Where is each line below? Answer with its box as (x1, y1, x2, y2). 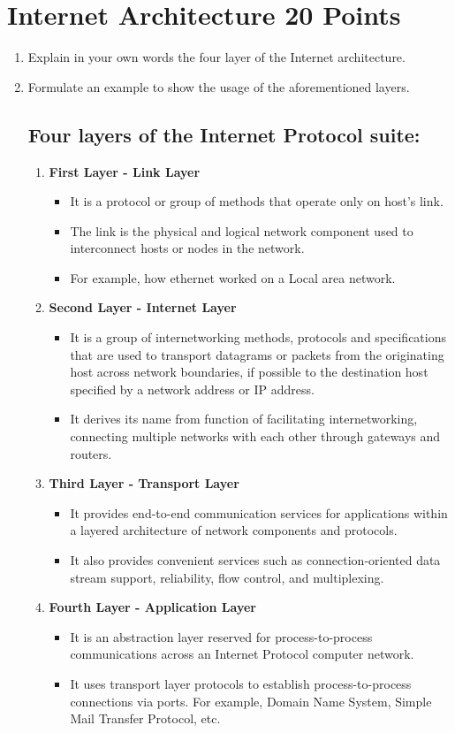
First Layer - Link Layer (49, 162, 201, 180)
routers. (70, 444, 112, 462)
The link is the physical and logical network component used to (70, 221, 413, 240)
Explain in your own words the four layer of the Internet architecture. (27, 48, 406, 66)
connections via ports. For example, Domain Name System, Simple (70, 691, 432, 710)
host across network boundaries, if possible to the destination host (70, 363, 428, 381)
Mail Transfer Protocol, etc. (70, 709, 221, 728)
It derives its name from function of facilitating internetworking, (70, 409, 418, 428)
